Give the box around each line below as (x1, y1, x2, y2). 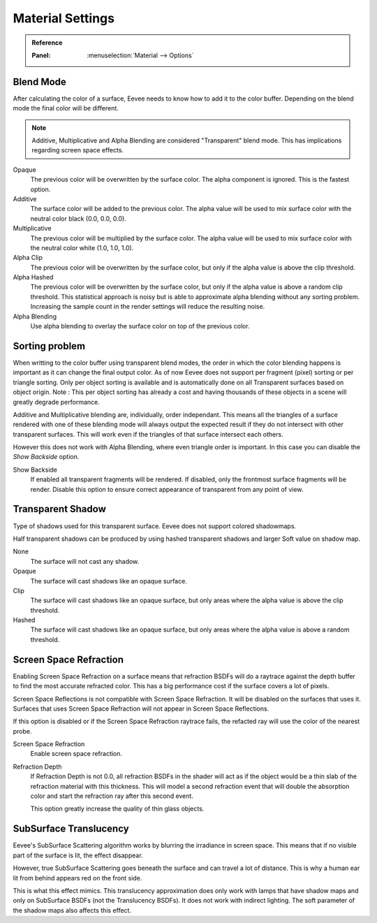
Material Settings (13, 10, 115, 26)
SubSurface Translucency (13, 823, 129, 835)
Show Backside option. (13, 453, 80, 461)
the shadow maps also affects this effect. (13, 906, 132, 915)
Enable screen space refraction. (30, 750, 122, 758)
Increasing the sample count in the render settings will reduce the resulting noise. (30, 303, 265, 311)
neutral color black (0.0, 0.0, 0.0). (30, 214, 127, 223)
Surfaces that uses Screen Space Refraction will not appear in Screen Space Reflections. (13, 704, 269, 713)
